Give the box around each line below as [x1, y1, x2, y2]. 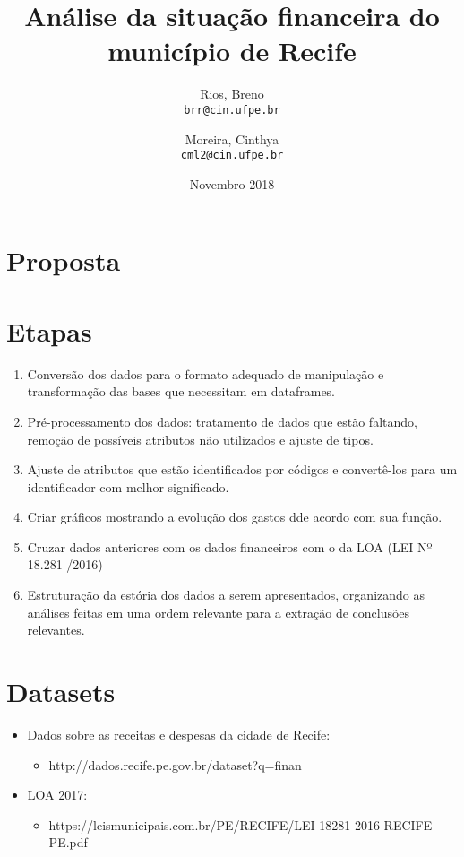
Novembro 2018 [189, 174, 275, 193]
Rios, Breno [200, 84, 264, 103]
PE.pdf [48, 833, 88, 852]
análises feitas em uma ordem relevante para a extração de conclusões [27, 602, 410, 621]
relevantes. [27, 620, 85, 639]
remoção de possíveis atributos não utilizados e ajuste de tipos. [27, 429, 374, 448]
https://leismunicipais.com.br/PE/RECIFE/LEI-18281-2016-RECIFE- [48, 815, 436, 834]
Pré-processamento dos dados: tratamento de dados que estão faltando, [27, 411, 417, 430]
